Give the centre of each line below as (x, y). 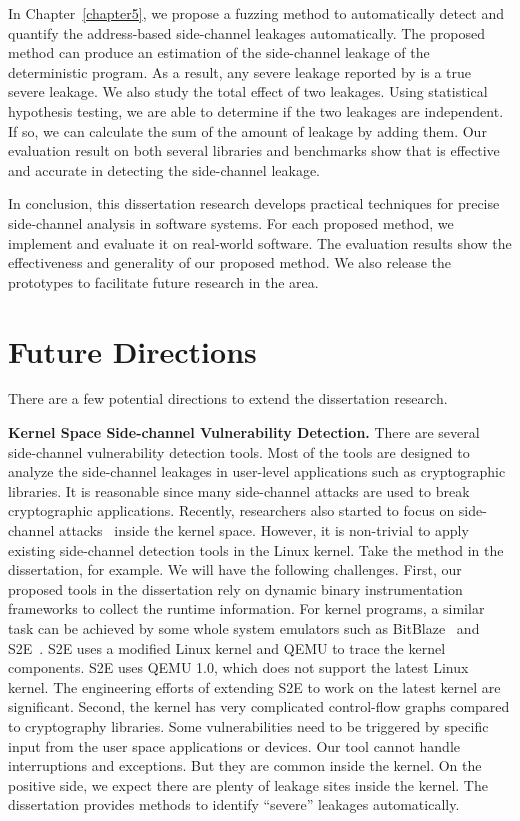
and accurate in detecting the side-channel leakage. (164, 169)
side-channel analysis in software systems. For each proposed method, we (231, 222)
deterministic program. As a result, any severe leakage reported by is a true (240, 71)
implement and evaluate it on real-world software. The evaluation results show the (260, 242)
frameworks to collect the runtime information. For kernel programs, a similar (246, 608)
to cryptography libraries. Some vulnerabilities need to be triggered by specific (248, 725)
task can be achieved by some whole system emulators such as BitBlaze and (244, 627)
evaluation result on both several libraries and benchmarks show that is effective (254, 150)
